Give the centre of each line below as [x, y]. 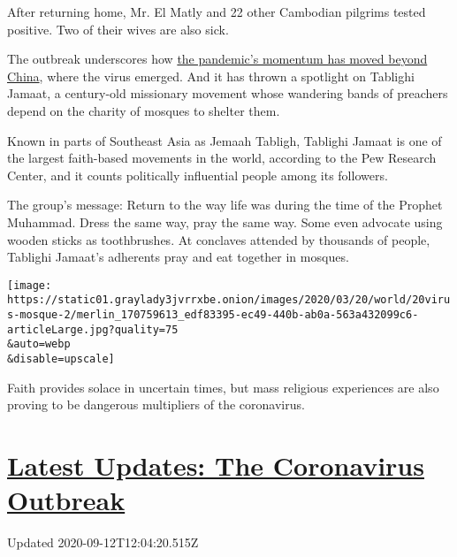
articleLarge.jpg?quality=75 [93, 329]
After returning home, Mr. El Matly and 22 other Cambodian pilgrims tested [217, 11]
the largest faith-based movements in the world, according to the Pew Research [222, 158]
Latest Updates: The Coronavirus [216, 465]
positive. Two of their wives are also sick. [118, 29]
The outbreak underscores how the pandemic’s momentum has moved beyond [217, 59]
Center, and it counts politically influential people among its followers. [198, 175]
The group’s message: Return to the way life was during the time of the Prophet [225, 205]
